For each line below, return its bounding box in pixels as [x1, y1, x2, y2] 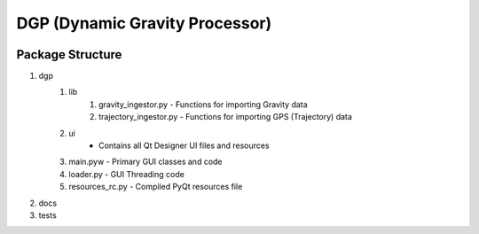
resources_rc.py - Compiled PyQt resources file [68, 182, 243, 192]
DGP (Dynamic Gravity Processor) [16, 13, 272, 33]
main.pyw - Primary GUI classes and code [68, 156, 223, 168]
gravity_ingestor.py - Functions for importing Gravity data [98, 98, 308, 110]
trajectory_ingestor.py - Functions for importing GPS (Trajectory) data [98, 112, 352, 122]
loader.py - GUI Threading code [68, 168, 185, 179]
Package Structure [16, 47, 122, 62]
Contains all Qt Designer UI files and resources [98, 140, 270, 151]
